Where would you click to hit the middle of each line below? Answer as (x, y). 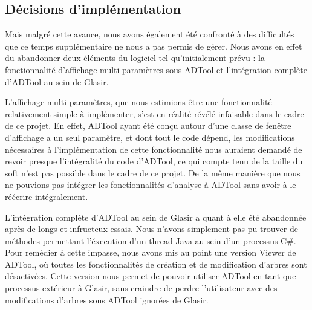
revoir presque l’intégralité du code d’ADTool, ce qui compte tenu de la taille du (154, 161)
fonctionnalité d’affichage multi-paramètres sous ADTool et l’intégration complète (156, 69)
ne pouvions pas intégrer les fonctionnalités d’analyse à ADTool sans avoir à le (151, 185)
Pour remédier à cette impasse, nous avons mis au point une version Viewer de (151, 252)
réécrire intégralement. (47, 196)
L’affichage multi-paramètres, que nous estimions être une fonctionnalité (138, 102)
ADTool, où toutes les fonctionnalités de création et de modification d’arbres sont (156, 264)
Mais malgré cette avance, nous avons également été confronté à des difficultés (150, 34)
